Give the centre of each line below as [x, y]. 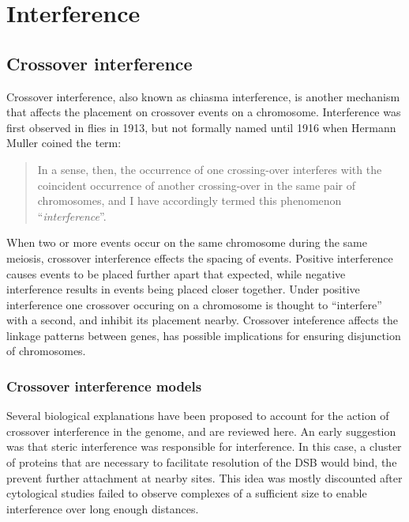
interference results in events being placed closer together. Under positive [183, 289]
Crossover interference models [104, 386]
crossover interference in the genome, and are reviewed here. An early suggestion [201, 431]
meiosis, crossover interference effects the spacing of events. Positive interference [200, 257]
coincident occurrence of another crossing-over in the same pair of [196, 185]
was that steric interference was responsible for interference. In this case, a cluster [204, 446]
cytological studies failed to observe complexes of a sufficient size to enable [187, 493]
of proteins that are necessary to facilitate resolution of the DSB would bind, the [202, 462]
